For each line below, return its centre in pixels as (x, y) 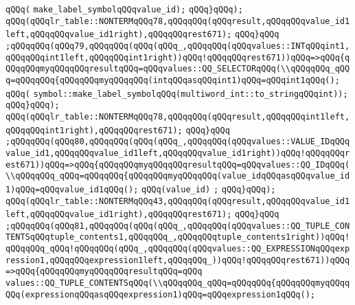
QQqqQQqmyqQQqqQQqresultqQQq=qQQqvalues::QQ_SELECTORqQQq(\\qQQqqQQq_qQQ (178, 69)
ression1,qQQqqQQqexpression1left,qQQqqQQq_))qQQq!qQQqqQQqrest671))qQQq (178, 260)
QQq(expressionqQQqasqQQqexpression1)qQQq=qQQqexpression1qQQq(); (161, 294)
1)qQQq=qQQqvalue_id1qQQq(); (72, 189)
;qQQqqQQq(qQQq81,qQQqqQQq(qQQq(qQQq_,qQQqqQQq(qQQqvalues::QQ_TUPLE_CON (178, 226)
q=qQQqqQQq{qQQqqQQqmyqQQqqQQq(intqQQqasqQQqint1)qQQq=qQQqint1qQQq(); (173, 80)
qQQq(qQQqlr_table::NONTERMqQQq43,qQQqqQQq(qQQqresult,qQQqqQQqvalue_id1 (178, 201)
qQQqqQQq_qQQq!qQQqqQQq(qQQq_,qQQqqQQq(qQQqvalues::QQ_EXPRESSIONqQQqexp (178, 249)
